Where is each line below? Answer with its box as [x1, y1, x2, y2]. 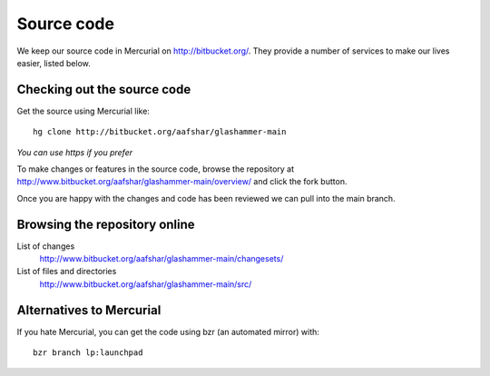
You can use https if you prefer [16, 146, 133, 158]
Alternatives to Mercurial [16, 302, 162, 318]
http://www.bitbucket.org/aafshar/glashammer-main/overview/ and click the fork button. [16, 176, 348, 187]
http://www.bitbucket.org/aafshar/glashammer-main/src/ [39, 278, 252, 290]
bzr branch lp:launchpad [33, 348, 143, 358]
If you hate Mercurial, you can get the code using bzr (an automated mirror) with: [16, 326, 319, 337]
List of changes [16, 241, 75, 252]
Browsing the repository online [16, 216, 195, 232]
